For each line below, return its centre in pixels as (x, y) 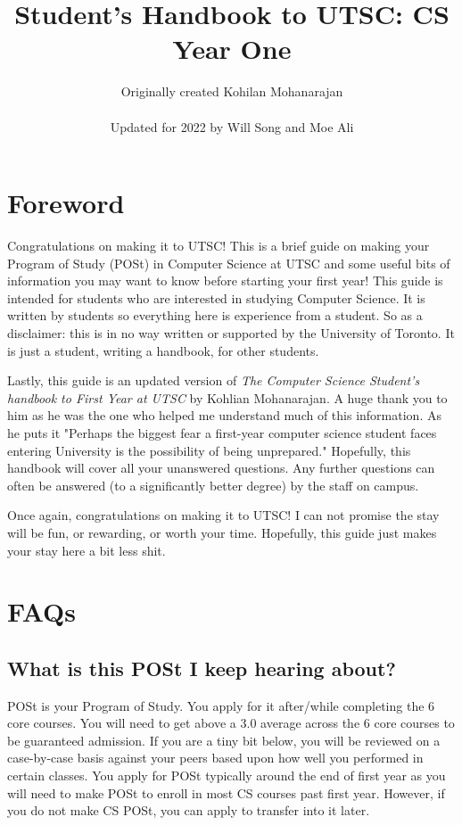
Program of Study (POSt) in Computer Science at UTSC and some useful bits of (229, 263)
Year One (232, 49)
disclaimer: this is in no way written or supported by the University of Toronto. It (231, 333)
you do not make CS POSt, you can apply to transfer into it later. (189, 810)
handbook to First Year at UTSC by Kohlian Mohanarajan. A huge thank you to (227, 397)
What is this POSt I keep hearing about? (202, 668)
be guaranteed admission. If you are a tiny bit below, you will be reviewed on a (224, 740)
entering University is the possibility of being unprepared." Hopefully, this (209, 450)
